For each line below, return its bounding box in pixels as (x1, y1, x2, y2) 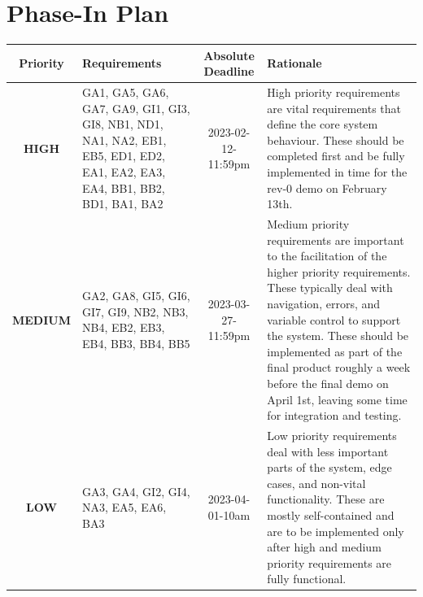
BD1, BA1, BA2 (82, 195, 164, 212)
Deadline (203, 63, 255, 80)
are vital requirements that (267, 99, 402, 116)
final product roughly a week (267, 359, 411, 376)
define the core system (267, 115, 378, 133)
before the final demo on (267, 375, 389, 391)
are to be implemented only (267, 522, 404, 539)
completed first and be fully (267, 147, 405, 164)
